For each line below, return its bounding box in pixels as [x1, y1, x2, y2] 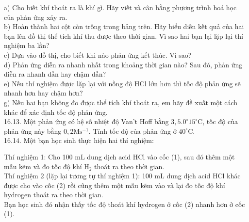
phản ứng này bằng [4, 126, 62, 136]
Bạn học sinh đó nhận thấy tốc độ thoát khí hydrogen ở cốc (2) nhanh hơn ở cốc [4, 199, 245, 209]
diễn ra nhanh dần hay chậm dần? [4, 69, 106, 79]
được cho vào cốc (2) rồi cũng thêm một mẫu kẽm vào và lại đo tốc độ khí [4, 180, 225, 190]
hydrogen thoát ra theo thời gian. [4, 190, 103, 200]
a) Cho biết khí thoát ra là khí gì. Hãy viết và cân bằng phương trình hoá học [4, 2, 237, 12]
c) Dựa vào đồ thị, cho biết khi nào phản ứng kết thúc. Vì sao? [4, 49, 192, 60]
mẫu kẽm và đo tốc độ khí [4, 161, 82, 171]
